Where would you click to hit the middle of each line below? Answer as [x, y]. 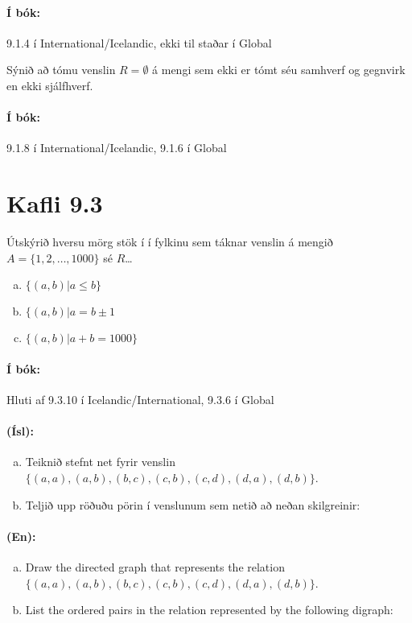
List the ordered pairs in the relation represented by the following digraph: [209, 610]
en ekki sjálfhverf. [50, 85]
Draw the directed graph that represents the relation [155, 567]
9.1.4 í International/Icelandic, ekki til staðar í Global [139, 42]
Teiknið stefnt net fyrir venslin [100, 462]
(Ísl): [20, 431]
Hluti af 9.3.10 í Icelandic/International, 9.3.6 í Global [140, 400]
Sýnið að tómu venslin [61, 70]
